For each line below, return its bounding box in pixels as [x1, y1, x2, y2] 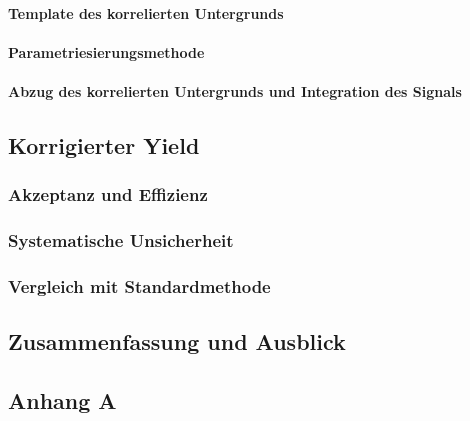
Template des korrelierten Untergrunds [8, 2, 284, 23]
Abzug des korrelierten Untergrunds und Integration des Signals [8, 80, 462, 101]
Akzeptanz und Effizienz [8, 182, 208, 207]
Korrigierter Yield [8, 129, 200, 160]
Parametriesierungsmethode [8, 41, 205, 62]
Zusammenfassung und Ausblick [8, 326, 346, 357]
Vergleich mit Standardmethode [8, 273, 271, 298]
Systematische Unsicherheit [8, 228, 234, 253]
